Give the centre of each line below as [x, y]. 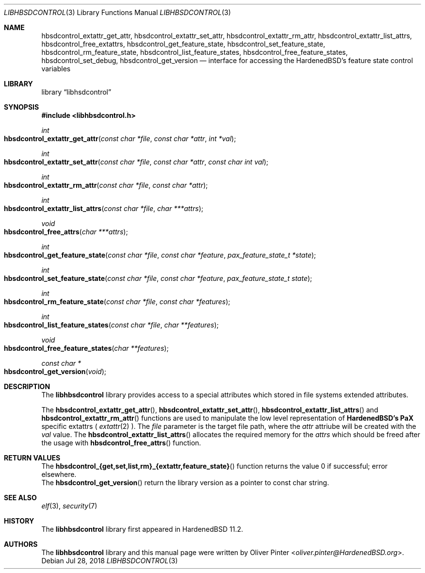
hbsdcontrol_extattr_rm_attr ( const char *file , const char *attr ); [106, 185]
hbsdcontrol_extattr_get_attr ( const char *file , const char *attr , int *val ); [120, 139]
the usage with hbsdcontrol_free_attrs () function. [121, 443]
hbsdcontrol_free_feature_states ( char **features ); [86, 348]
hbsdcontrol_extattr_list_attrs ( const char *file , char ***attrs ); [104, 208]
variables [56, 69]
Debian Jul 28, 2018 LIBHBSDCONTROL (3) [110, 561]
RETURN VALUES [32, 458]
